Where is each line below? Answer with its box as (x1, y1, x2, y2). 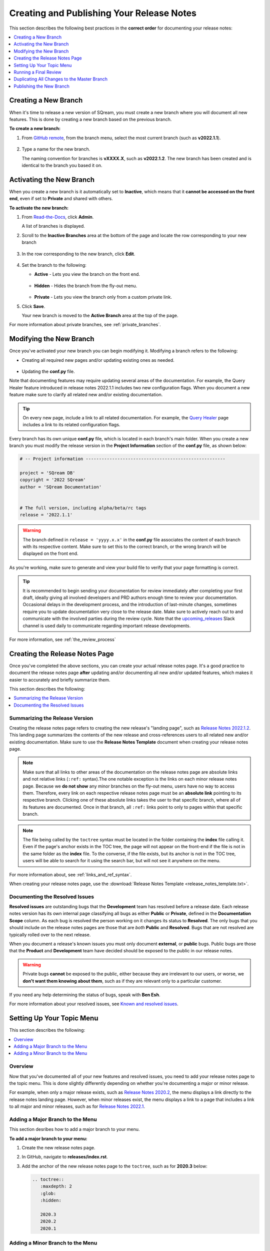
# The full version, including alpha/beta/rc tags (19, 505, 147, 510)
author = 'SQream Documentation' (19, 484, 102, 490)
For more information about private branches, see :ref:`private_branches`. (9, 322, 161, 328)
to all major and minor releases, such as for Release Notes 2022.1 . (9, 1103, 145, 1109)
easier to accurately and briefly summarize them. (9, 677, 110, 683)
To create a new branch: (9, 126, 61, 132)
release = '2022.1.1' (19, 512, 73, 518)
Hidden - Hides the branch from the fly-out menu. (34, 283, 137, 289)
